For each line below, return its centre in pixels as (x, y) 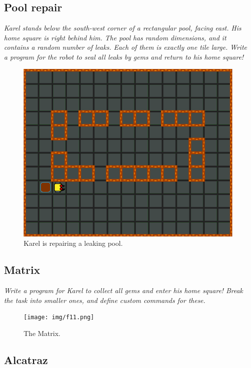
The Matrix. (42, 333)
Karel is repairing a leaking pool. (73, 243)
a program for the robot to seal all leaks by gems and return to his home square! (124, 56)
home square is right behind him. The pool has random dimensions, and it (115, 37)
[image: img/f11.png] (59, 318)
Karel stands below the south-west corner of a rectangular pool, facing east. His (123, 28)
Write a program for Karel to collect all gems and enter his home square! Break (124, 290)
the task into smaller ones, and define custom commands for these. (105, 300)
